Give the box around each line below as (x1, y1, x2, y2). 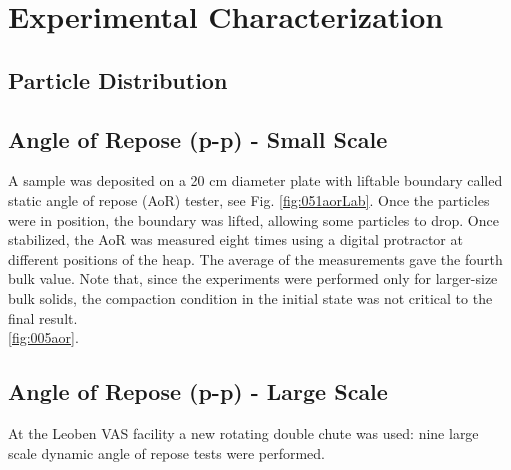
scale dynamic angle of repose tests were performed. (8, 442, 325, 463)
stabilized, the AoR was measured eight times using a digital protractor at (8, 229, 463, 250)
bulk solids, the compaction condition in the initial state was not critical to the (8, 287, 493, 308)
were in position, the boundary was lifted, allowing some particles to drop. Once (8, 209, 499, 230)
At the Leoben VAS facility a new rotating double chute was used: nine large (8, 422, 479, 443)
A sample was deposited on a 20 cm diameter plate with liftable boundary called (8, 170, 503, 191)
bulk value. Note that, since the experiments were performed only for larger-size (8, 268, 498, 289)
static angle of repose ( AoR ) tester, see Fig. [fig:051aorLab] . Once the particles (8, 189, 490, 210)
